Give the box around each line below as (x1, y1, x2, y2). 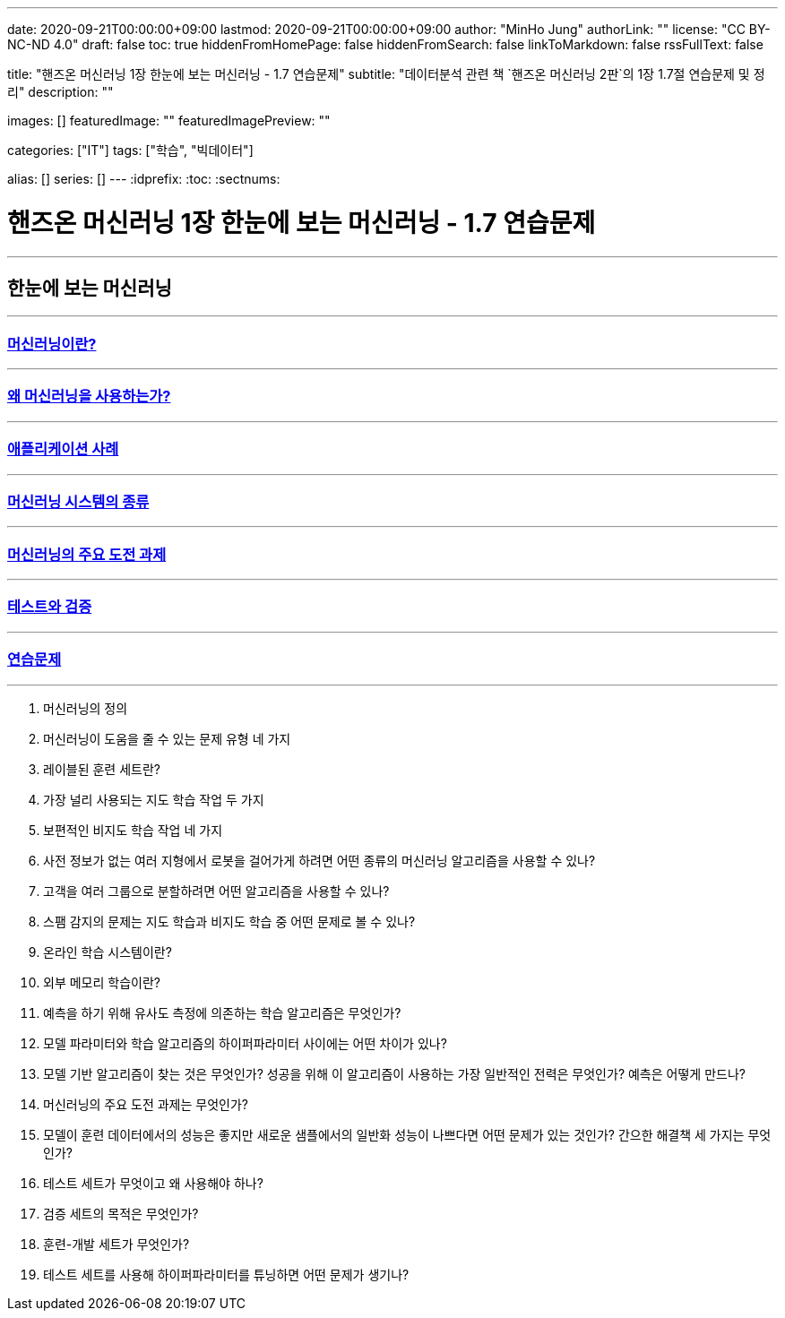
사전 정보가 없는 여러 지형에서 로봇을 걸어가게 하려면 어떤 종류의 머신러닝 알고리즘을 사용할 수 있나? (43, 852, 596, 868)
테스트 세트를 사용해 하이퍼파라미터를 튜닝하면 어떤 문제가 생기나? (43, 1266, 410, 1282)
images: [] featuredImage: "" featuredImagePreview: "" (7, 113, 331, 128)
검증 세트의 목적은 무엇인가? (43, 1205, 199, 1221)
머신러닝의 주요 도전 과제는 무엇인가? (43, 1096, 248, 1112)
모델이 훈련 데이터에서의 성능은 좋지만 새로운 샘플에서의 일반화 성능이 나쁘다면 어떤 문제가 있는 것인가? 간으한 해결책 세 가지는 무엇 (43, 1126, 772, 1142)
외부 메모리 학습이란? (43, 974, 160, 990)
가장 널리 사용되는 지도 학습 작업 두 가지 (43, 791, 264, 807)
